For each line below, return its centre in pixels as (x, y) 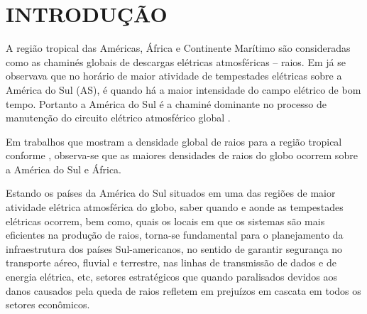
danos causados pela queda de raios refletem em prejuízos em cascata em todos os (183, 290)
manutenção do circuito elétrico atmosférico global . (118, 118)
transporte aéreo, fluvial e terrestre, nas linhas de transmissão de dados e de (171, 262)
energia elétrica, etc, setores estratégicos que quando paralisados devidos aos (172, 277)
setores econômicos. (48, 304)
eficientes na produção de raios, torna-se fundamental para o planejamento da (175, 235)
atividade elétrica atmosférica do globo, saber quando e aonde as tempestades (175, 207)
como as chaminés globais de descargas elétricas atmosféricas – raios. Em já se (176, 61)
